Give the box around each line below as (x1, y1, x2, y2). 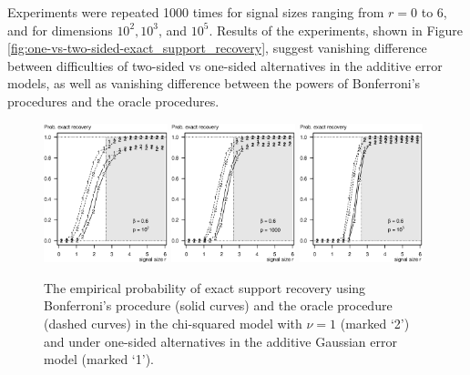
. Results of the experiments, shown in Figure (209, 20, 463, 39)
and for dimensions (7, 20, 113, 39)
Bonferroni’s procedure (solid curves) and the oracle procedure (44, 296, 393, 315)
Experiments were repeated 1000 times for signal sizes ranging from (7, 3, 384, 21)
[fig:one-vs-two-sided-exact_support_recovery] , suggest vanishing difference (7, 38, 427, 57)
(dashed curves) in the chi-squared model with (44, 313, 302, 332)
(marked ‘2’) (340, 313, 410, 332)
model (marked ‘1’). (44, 350, 154, 369)
